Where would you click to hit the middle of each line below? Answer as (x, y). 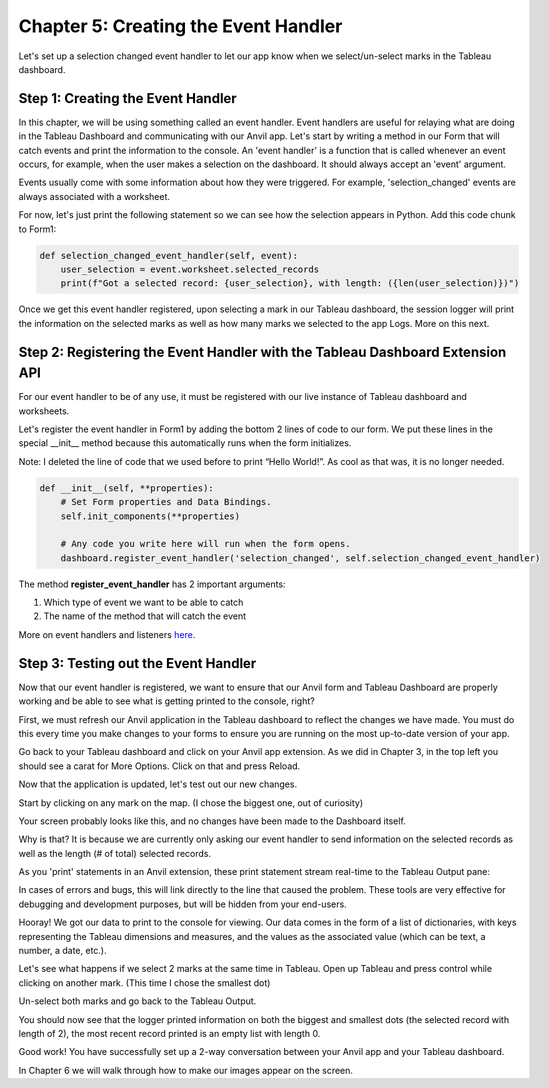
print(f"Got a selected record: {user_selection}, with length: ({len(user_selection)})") (290, 283)
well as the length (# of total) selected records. (115, 853)
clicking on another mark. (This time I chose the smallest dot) (144, 982)
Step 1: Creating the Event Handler (127, 98)
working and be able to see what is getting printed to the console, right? (166, 701)
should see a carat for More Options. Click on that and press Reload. (159, 766)
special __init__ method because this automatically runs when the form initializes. (185, 443)
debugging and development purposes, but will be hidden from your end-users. (182, 904)
